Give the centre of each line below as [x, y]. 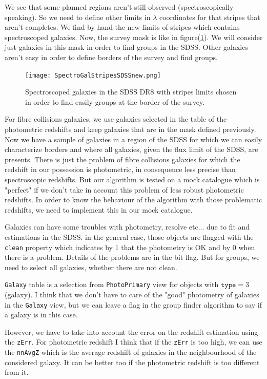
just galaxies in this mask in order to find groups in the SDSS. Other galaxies [126, 47]
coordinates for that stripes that [210, 17]
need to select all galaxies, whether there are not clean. [91, 267]
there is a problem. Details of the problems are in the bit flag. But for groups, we [132, 257]
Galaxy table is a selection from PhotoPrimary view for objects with [112, 284]
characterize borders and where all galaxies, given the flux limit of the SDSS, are [131, 149]
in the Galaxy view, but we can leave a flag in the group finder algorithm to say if [133, 304]
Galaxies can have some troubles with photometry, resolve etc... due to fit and [127, 227]
